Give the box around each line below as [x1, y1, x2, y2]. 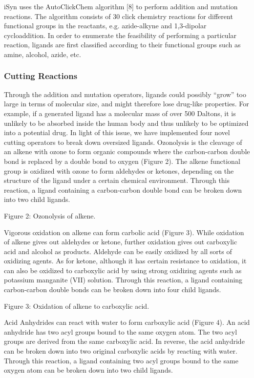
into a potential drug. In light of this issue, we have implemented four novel [4, 127, 230, 138]
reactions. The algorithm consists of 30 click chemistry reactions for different [4, 11, 233, 21]
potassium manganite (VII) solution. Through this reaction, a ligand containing [4, 275, 243, 285]
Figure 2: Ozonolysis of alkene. [4, 210, 96, 220]
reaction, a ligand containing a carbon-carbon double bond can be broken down [4, 184, 242, 195]
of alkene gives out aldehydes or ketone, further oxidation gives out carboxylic [4, 237, 237, 247]
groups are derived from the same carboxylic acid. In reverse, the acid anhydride [4, 336, 245, 346]
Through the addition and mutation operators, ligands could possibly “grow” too [4, 89, 246, 99]
